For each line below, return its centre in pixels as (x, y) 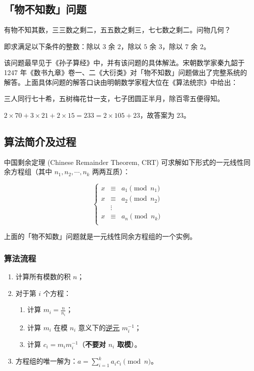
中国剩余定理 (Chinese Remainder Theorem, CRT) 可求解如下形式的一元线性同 (127, 162)
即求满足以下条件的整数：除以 (52, 46)
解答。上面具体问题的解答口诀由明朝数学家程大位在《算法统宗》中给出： (121, 82)
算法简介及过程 (40, 141)
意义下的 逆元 (99, 327)
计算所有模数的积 (43, 277)
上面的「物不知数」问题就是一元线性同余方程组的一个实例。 (100, 236)
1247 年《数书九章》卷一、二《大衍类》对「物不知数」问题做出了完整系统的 (126, 72)
